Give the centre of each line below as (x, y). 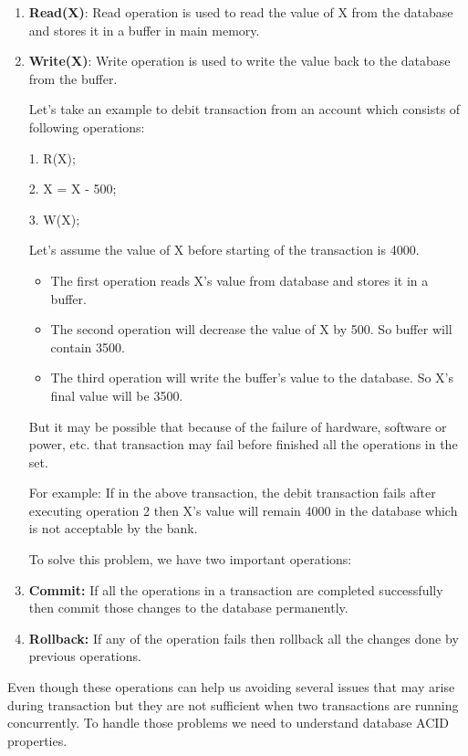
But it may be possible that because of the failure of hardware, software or (238, 426)
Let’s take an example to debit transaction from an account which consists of (244, 109)
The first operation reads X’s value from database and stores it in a (239, 280)
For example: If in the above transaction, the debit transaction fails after (232, 493)
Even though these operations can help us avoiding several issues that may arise (231, 687)
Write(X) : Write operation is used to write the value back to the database (239, 61)
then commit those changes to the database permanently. (188, 608)
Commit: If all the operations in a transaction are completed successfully (236, 589)
